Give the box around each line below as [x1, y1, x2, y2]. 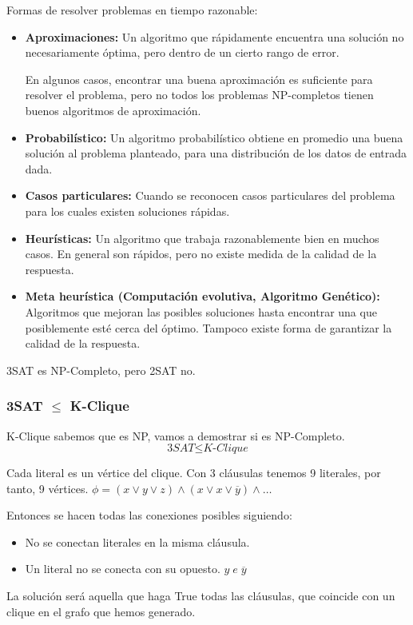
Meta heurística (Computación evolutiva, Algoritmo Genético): [25, 288, 380, 305]
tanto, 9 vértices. [6, 480, 89, 496]
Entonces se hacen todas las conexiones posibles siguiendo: [6, 507, 292, 523]
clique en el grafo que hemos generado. [6, 603, 196, 619]
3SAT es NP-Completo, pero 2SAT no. [6, 361, 196, 378]
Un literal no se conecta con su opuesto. [25, 560, 220, 577]
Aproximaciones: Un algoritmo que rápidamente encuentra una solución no [25, 28, 404, 45]
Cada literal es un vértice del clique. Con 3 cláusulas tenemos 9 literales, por [6, 464, 381, 481]
